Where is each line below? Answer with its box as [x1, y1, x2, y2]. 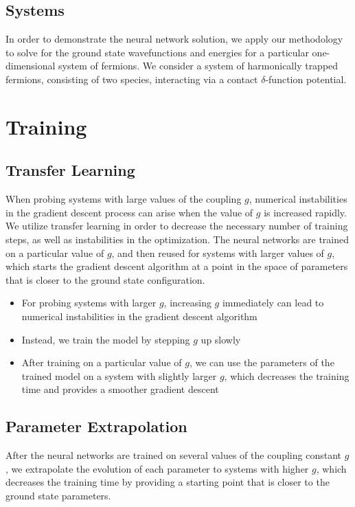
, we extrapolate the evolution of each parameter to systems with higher [5, 461, 309, 475]
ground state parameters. [5, 488, 111, 502]
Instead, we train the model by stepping [21, 332, 190, 346]
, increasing [163, 295, 211, 310]
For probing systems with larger [21, 295, 157, 310]
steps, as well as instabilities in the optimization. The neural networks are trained [5, 232, 350, 246]
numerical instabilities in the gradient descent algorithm [21, 308, 257, 323]
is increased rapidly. [264, 205, 347, 219]
